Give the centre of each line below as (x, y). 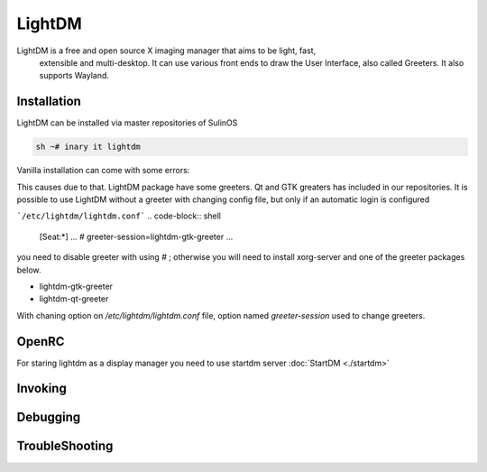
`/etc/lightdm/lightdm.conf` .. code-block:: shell (119, 216)
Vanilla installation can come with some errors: (103, 171)
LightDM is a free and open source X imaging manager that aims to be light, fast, (166, 51)
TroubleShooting (65, 446)
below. (29, 270)
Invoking (41, 389)
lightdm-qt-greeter (74, 299)
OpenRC (41, 342)
